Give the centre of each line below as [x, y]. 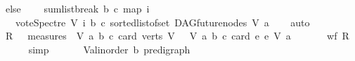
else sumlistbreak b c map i [77, 8]
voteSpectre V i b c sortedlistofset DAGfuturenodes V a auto [162, 22]
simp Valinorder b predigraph [109, 49]
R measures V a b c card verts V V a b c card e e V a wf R [177, 36]
